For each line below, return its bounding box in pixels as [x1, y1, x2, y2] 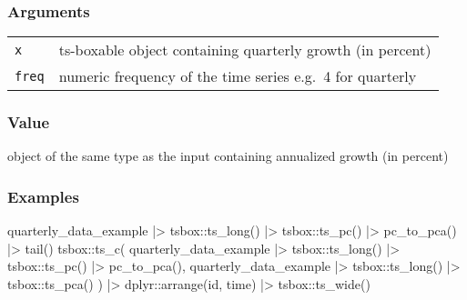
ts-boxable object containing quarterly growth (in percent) [58, 39, 431, 61]
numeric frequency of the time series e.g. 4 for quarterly [58, 65, 417, 87]
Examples [7, 185, 79, 207]
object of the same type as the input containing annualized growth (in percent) [7, 146, 449, 165]
